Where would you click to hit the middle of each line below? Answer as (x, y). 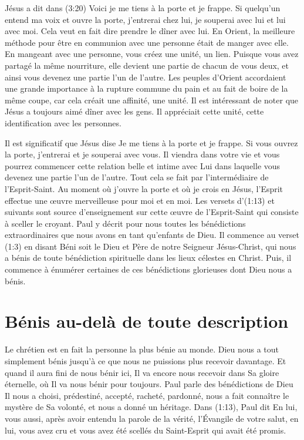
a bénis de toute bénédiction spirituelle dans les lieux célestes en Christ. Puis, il (148, 258)
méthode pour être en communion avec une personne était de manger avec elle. (147, 42)
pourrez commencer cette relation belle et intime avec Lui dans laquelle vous (143, 165)
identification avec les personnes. (63, 122)
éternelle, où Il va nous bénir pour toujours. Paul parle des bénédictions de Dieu (149, 384)
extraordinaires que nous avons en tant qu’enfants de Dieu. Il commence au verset (152, 235)
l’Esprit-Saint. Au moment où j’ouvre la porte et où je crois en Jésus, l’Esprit (144, 188)
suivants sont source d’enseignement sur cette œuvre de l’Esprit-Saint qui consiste (152, 212)
